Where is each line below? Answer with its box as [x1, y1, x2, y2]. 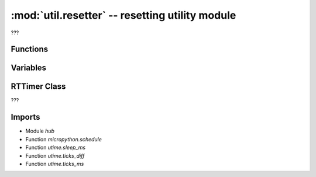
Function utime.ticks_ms [25, 160, 84, 167]
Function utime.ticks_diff [25, 152, 85, 159]
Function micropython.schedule [25, 136, 102, 143]
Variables [11, 63, 47, 73]
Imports [11, 112, 40, 122]
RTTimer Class [11, 82, 66, 92]
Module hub [25, 127, 55, 134]
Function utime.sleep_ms [25, 144, 86, 151]
